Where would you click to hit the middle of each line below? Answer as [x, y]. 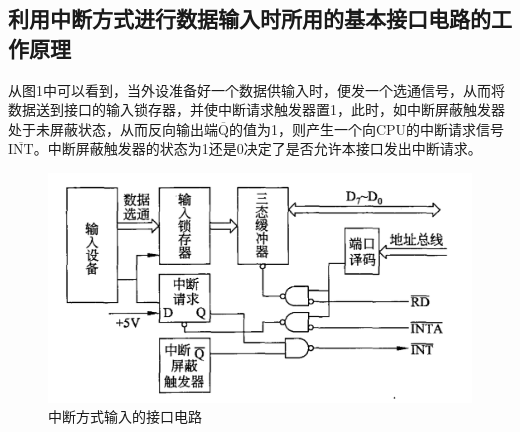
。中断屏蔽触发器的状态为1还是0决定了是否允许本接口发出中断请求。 [257, 148]
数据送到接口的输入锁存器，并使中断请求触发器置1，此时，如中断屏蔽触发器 [256, 109]
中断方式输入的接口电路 [125, 416]
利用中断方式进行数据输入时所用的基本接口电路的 [249, 18]
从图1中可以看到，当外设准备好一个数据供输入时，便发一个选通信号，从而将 [256, 89]
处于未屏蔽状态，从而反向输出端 [113, 128]
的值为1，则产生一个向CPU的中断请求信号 [366, 128]
